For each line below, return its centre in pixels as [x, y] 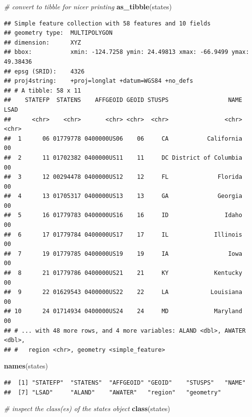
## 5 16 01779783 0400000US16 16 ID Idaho [123, 215]
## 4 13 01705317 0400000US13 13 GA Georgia [123, 196]
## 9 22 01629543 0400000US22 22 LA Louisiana [123, 292]
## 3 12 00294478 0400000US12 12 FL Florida [123, 177]
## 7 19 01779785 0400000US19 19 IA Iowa [123, 254]
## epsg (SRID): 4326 [44, 71]
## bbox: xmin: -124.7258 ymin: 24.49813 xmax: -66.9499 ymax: [127, 52]
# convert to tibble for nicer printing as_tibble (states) [88, 6]
